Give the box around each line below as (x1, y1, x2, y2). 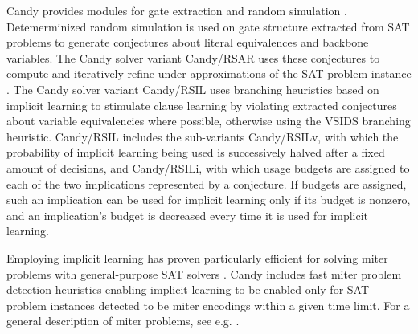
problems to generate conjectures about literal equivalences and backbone (6, 34, 369, 51)
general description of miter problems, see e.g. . (6, 312, 240, 329)
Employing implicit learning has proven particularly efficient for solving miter (6, 249, 388, 266)
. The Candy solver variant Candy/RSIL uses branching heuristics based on (6, 80, 379, 97)
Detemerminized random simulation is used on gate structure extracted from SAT (6, 18, 410, 35)
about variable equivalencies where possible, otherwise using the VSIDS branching (6, 112, 411, 129)
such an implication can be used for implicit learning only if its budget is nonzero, (6, 191, 411, 208)
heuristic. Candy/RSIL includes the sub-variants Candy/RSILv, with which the (6, 128, 399, 145)
